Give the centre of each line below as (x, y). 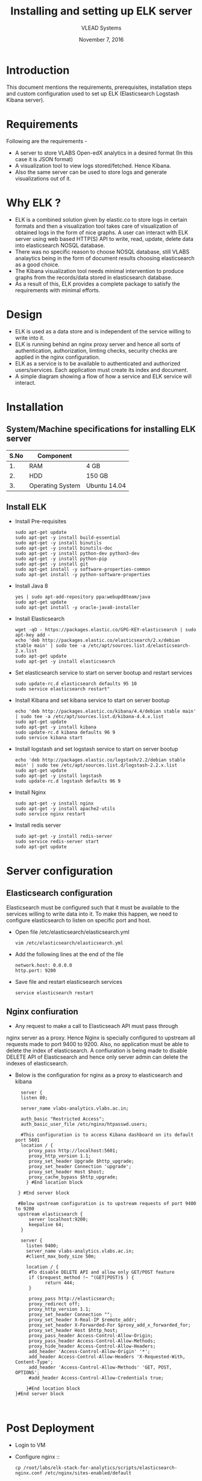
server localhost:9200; (58, 1219)
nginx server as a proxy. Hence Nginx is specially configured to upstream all (101, 1038)
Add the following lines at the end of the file (69, 954)
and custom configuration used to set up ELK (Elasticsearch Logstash (93, 93)
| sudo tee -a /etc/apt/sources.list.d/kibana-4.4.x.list (89, 717)
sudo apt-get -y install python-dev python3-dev (77, 554)
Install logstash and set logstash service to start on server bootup (96, 749)
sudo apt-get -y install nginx (54, 804)
